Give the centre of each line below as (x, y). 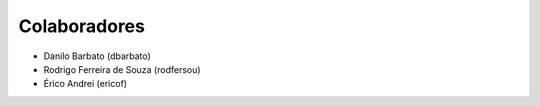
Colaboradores (81, 26)
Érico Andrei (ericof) (85, 84)
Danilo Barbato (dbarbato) (97, 56)
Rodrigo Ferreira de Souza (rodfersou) (122, 69)
